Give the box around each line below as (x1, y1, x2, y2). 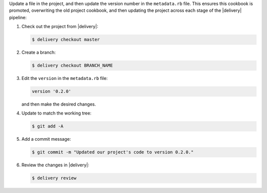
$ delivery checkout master (32, 37, 100, 42)
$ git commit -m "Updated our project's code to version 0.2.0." (32, 150, 194, 155)
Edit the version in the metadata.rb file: (21, 76, 108, 81)
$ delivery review (32, 175, 77, 181)
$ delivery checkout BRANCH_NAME (32, 63, 113, 69)
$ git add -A (32, 123, 64, 129)
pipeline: (9, 14, 27, 20)
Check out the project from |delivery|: (21, 24, 98, 30)
